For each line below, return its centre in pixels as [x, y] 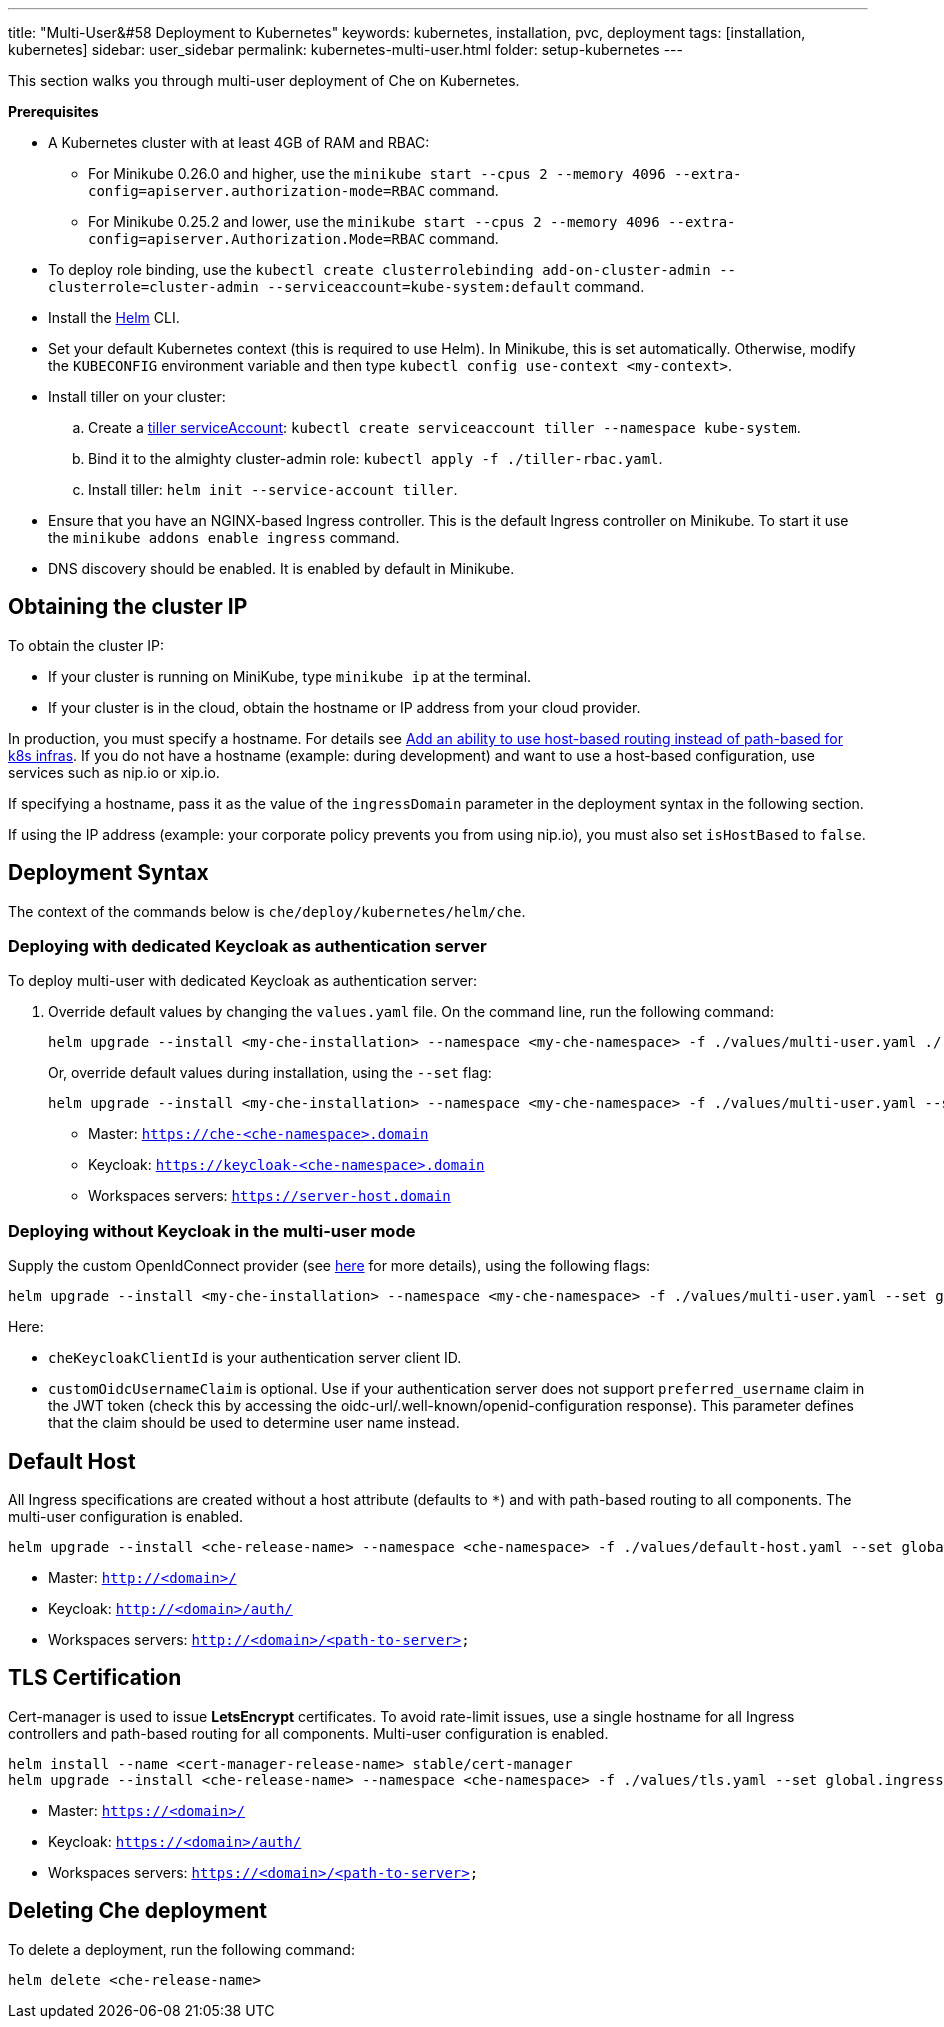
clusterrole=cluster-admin [153, 287]
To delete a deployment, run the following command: [181, 1949]
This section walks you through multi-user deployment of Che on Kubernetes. [264, 80]
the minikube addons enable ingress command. [224, 537]
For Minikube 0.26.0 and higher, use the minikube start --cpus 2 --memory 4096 [377, 173]
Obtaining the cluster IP [128, 607]
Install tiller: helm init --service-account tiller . [273, 489]
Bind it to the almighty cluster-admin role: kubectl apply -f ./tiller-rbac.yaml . [375, 458]
